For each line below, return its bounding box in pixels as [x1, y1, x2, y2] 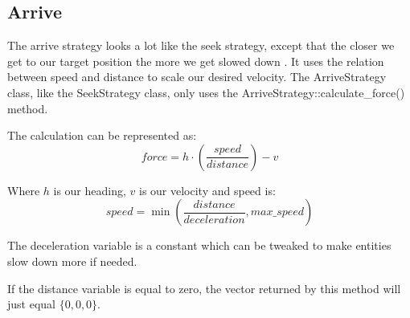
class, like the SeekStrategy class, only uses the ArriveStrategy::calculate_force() [7, 84, 405, 100]
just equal [7, 296, 55, 312]
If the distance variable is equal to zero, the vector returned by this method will [7, 279, 401, 296]
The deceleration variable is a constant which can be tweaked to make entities [7, 237, 392, 254]
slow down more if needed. [7, 252, 137, 269]
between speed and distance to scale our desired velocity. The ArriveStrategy [7, 68, 387, 85]
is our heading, [53, 181, 126, 198]
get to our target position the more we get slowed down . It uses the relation [7, 52, 384, 69]
